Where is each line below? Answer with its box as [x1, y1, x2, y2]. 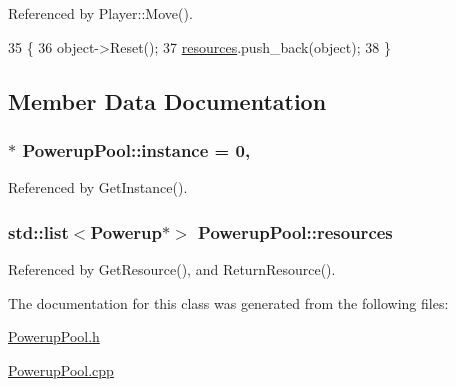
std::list [8, 219, 69, 244]
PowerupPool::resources [198, 219, 393, 244]
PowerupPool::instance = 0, [22, 137, 251, 162]
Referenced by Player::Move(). [8, 3, 193, 23]
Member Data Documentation [8, 85, 327, 116]
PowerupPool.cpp [8, 359, 114, 380]
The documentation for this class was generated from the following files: [8, 292, 449, 313]
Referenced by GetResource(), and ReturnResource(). [8, 259, 336, 279]
